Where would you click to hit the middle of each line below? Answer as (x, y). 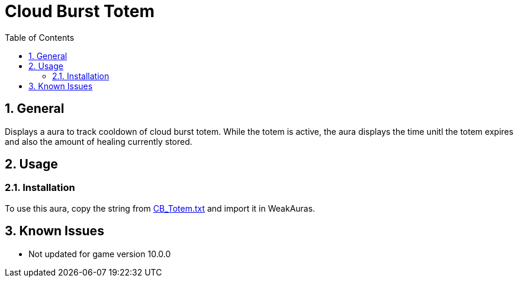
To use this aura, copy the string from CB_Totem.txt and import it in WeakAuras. (160, 208)
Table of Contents (40, 37)
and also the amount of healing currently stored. (99, 141)
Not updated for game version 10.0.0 (100, 254)
